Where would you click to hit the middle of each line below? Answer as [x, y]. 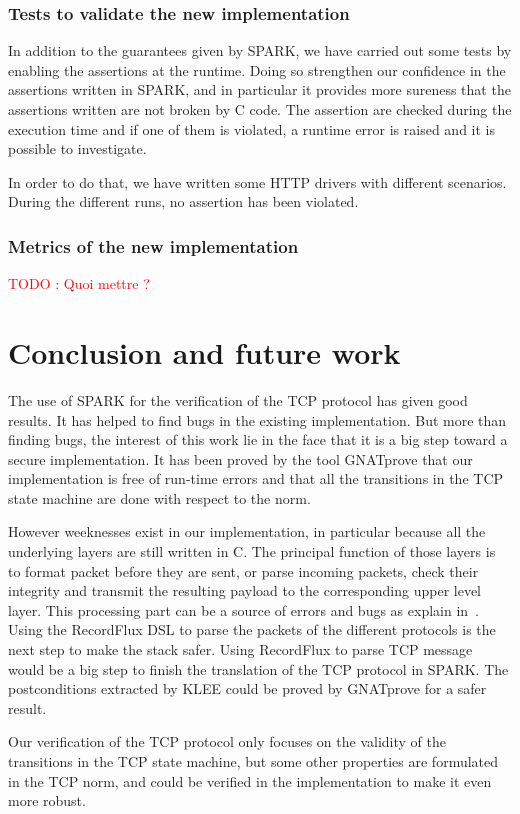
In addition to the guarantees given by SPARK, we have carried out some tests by [260, 50]
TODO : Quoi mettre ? [79, 283]
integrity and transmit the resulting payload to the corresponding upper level [245, 590]
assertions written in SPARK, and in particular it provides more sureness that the [259, 89]
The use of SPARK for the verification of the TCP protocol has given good [238, 399]
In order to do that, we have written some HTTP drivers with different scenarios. [257, 181]
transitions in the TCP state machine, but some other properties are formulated [253, 761]
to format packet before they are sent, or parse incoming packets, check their [243, 570]
